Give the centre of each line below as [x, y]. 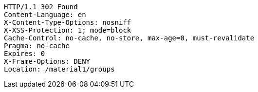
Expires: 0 [25, 54]
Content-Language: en [45, 15]
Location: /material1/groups [59, 69]
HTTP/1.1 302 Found [41, 7]
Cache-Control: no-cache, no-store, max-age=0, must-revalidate [129, 38]
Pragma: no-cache [37, 46]
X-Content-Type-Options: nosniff [68, 22]
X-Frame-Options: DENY [47, 61]
